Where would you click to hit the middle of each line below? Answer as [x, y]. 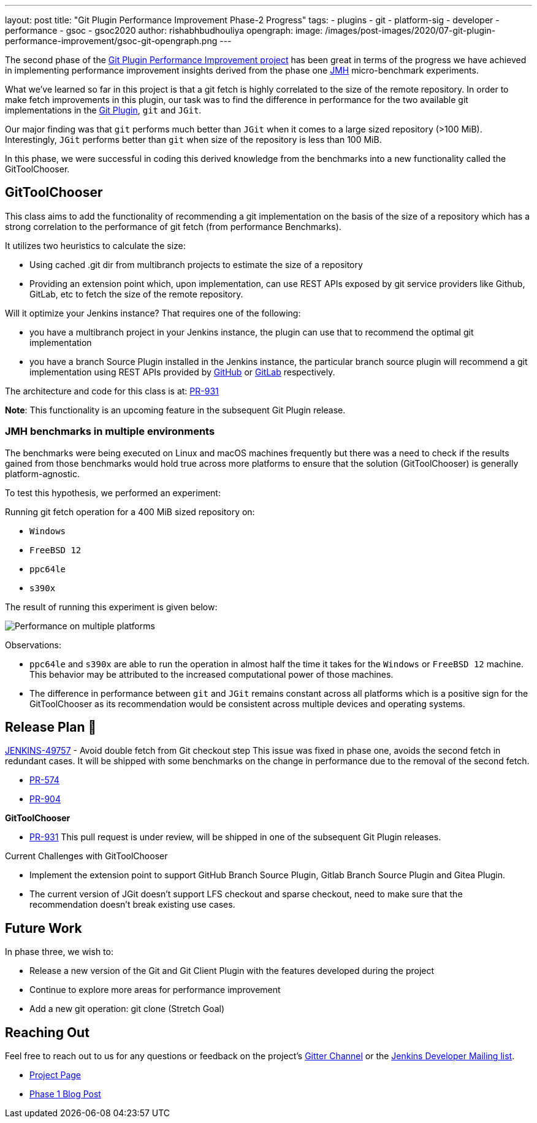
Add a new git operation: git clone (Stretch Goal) [127, 1009]
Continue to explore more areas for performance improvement [155, 990]
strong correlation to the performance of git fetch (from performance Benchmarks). [173, 226]
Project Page [55, 1075]
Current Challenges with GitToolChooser [86, 856]
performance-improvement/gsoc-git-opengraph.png [111, 41]
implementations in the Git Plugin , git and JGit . [103, 110]
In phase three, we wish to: [59, 952]
